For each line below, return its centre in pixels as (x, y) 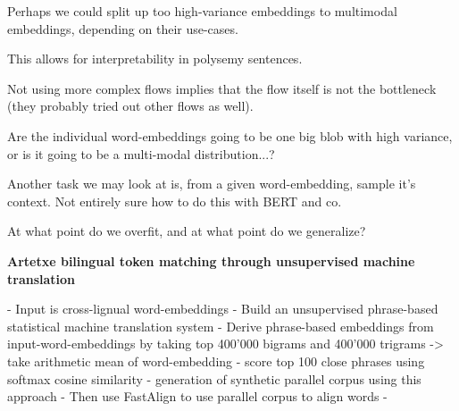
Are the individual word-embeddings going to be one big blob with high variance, (230, 135)
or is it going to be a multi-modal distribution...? (141, 153)
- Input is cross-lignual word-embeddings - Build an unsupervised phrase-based (223, 309)
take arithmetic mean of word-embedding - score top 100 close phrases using (216, 361)
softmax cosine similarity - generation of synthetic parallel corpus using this (214, 378)
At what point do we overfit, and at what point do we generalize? (187, 231)
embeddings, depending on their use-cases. (123, 28)
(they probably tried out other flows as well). (130, 106)
